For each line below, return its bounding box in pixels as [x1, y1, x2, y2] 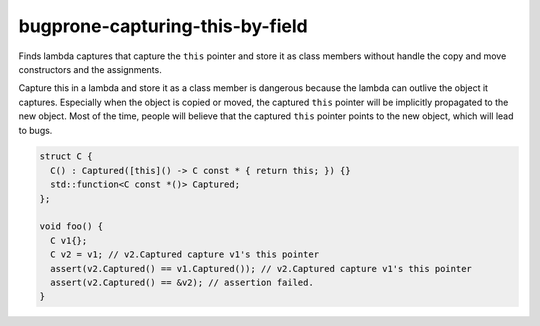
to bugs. [18, 124, 53, 136]
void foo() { [39, 221, 104, 232]
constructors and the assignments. [18, 63, 162, 75]
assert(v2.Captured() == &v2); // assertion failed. [50, 277, 314, 288]
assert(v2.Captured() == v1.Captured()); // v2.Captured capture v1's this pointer [50, 263, 472, 274]
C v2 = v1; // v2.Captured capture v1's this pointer [50, 249, 320, 260]
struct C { [39, 151, 93, 162]
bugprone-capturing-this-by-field [18, 15, 309, 37]
